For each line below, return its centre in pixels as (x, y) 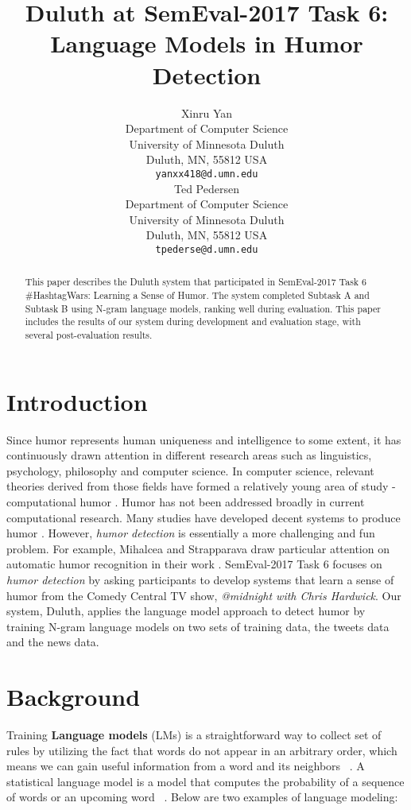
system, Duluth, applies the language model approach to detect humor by (186, 611)
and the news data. (53, 642)
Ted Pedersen (207, 188)
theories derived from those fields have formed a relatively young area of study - (201, 486)
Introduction (77, 401)
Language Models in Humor (207, 43)
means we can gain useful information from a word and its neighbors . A (186, 766)
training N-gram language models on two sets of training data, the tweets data (198, 626)
